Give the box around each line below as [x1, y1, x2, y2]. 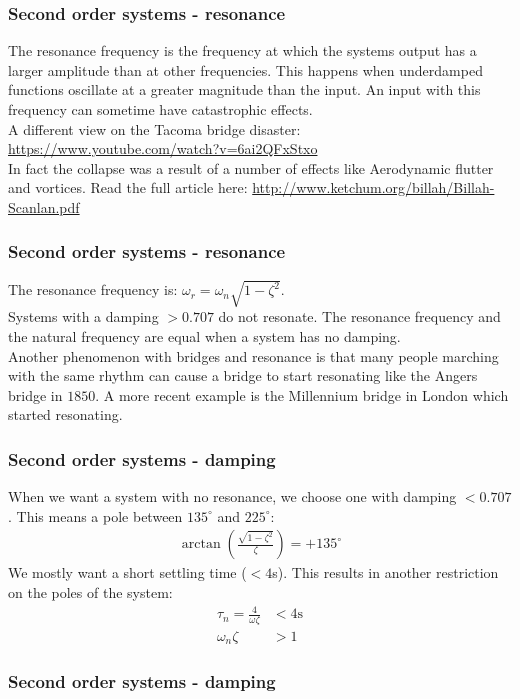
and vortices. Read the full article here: [8, 177, 248, 198]
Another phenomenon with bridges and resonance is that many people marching [8, 345, 499, 366]
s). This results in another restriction [272, 562, 499, 583]
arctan [181, 537, 221, 552]
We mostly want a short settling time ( [8, 562, 247, 583]
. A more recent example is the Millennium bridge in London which [95, 384, 509, 405]
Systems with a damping [8, 306, 159, 327]
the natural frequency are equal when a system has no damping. [8, 325, 401, 346]
